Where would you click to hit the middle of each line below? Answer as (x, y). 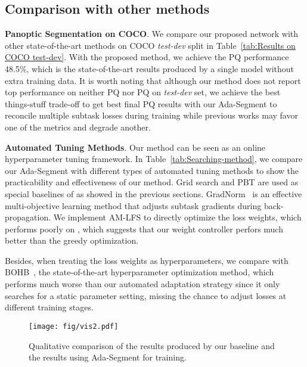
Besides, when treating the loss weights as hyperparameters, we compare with (147, 260)
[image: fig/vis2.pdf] (74, 326)
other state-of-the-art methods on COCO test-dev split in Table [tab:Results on (150, 45)
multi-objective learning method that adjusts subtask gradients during (133, 205)
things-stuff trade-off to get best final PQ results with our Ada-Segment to (141, 103)
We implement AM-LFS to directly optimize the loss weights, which (177, 217)
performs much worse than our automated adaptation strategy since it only (142, 284)
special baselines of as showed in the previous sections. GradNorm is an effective (153, 193)
